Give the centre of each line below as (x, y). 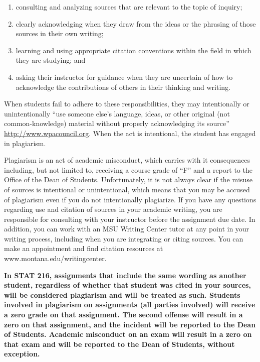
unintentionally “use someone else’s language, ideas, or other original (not (117, 113)
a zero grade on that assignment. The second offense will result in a (123, 315)
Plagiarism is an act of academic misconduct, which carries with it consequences (127, 160)
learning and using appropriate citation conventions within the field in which (134, 50)
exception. (22, 354)
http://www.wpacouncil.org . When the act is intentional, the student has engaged (130, 133)
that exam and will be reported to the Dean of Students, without (119, 344)
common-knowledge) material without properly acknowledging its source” (117, 123)
